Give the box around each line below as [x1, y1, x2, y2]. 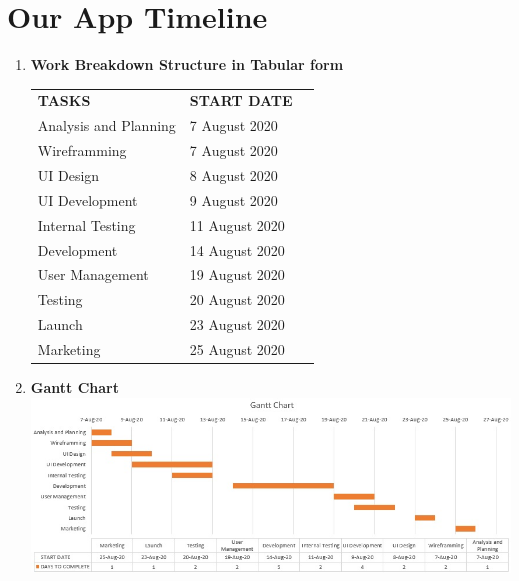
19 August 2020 [189, 264, 285, 285]
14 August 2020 [189, 239, 285, 260]
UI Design [37, 165, 100, 185]
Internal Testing [37, 214, 136, 235]
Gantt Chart [30, 377, 119, 397]
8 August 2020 [189, 165, 278, 185]
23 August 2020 [189, 314, 285, 335]
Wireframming [37, 140, 127, 161]
